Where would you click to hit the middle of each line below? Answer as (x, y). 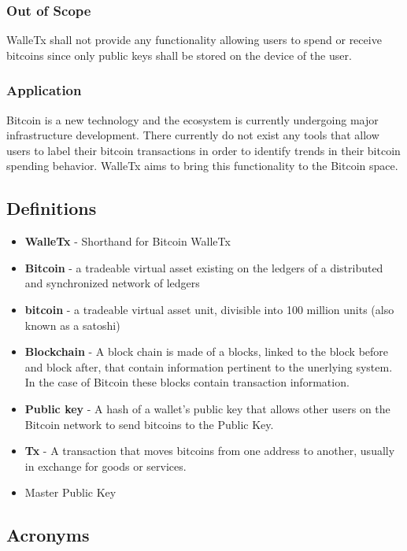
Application (44, 90)
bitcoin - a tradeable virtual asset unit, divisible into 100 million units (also (209, 309)
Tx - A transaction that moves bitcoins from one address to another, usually (210, 451)
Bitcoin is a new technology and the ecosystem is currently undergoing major (192, 119)
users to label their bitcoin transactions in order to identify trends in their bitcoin (203, 150)
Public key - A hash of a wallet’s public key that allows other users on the (207, 408)
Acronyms (48, 535)
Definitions (52, 208)
